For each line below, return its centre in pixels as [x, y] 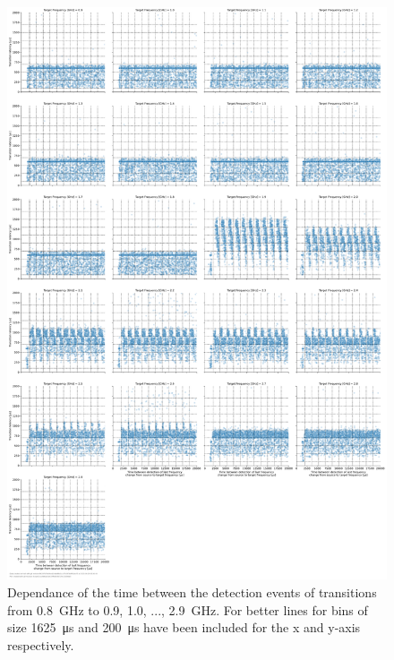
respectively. [41, 644]
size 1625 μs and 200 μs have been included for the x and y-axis [184, 627]
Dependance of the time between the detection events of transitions [192, 592]
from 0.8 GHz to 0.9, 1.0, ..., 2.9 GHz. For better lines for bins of [188, 609]
